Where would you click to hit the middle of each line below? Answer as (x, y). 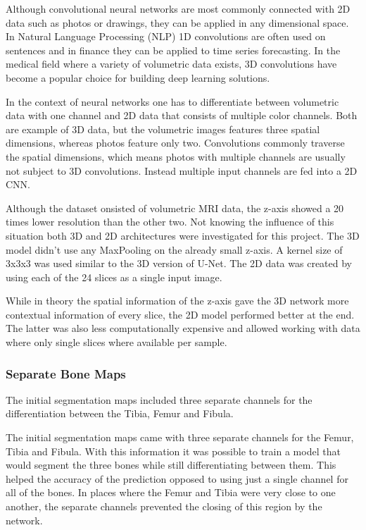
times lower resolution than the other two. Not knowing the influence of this (170, 222)
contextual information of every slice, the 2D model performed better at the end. (180, 314)
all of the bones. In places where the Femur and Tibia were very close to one (171, 492)
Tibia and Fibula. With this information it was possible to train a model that (173, 451)
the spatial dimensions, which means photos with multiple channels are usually (176, 156)
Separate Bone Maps (66, 373)
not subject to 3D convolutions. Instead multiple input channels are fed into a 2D (182, 170)
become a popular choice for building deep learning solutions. (138, 77)
